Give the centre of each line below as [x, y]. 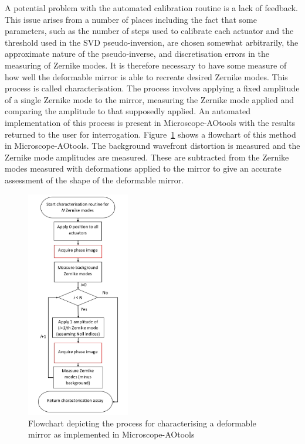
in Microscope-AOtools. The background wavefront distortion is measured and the [152, 146]
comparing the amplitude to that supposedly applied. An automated [128, 111]
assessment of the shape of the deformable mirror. [94, 180]
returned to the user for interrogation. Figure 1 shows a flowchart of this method [150, 134]
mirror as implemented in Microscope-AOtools [111, 434]
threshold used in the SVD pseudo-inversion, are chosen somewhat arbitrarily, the [152, 42]
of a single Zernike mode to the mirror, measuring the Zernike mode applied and [150, 99]
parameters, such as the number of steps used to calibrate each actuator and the [149, 31]
